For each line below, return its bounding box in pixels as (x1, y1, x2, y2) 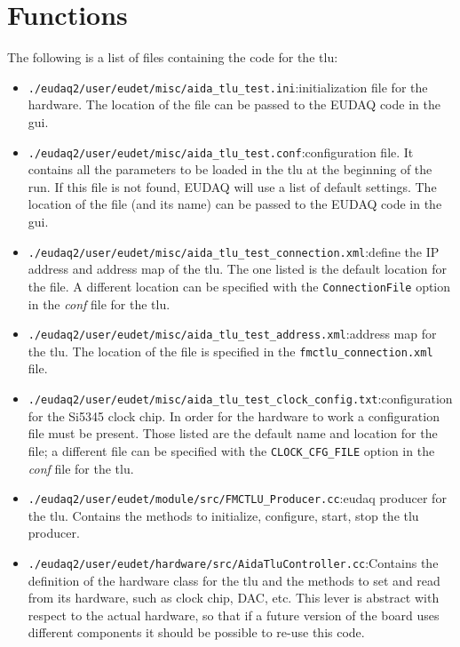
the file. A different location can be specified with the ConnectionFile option (28, 276, 451, 295)
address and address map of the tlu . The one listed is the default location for (28, 260, 447, 278)
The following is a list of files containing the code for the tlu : (7, 48, 338, 67)
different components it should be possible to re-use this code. (28, 623, 365, 642)
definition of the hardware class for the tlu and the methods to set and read (28, 571, 440, 589)
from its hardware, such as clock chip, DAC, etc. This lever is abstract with (28, 588, 440, 607)
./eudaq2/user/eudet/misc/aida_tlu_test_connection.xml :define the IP (28, 242, 440, 260)
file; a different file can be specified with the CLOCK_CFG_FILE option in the (28, 441, 435, 459)
